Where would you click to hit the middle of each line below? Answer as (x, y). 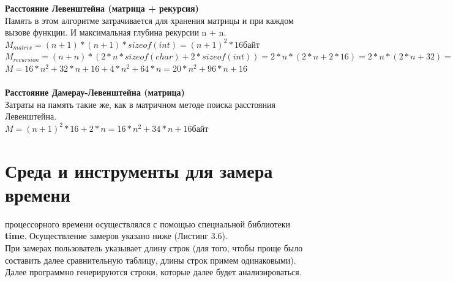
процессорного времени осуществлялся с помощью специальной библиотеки (148, 223)
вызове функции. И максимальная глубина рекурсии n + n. (116, 32)
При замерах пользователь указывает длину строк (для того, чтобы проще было (154, 248)
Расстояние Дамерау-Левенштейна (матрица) (95, 92)
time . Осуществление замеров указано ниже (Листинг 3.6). (116, 236)
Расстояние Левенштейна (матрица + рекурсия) (102, 8)
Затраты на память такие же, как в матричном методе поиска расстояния (140, 104)
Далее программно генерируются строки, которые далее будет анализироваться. (153, 272)
